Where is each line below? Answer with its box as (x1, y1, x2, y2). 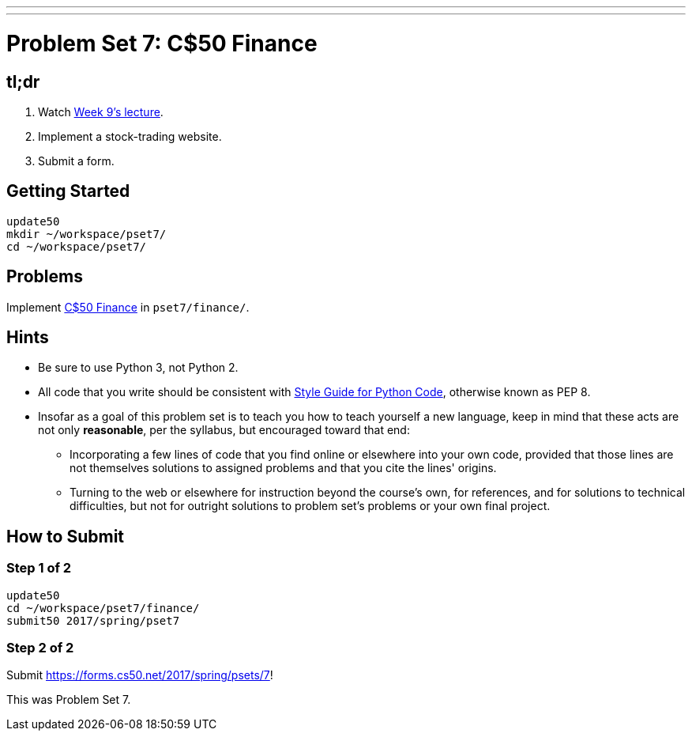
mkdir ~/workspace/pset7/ (6, 227, 167, 240)
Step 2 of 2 (6, 640, 74, 656)
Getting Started (6, 181, 130, 202)
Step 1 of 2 (6, 560, 72, 576)
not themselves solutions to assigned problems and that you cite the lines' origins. (70, 461, 497, 475)
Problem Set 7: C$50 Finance (6, 29, 318, 57)
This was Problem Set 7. (6, 693, 131, 707)
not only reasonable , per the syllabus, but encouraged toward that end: (38, 423, 410, 437)
